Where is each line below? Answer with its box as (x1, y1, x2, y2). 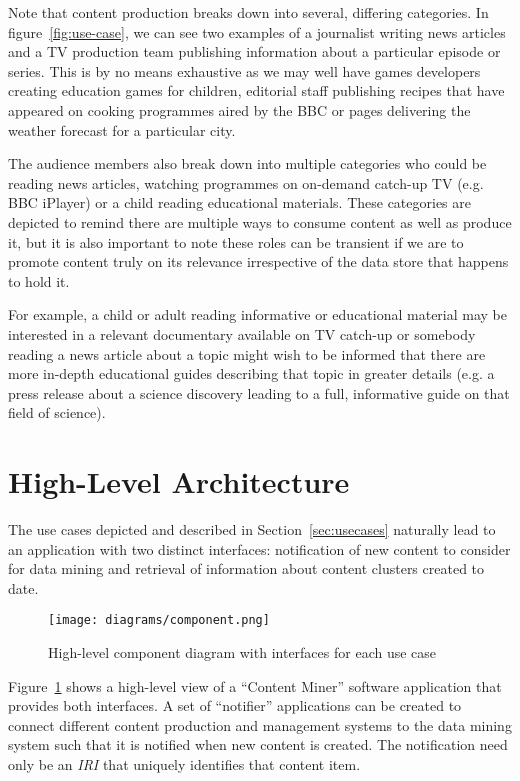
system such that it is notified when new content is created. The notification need (8, 734, 508, 755)
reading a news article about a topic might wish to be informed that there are (8, 343, 486, 364)
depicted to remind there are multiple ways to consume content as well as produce (8, 211, 512, 232)
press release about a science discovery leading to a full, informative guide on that (8, 382, 510, 403)
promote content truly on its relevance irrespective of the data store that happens (8, 251, 509, 272)
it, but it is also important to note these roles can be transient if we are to (8, 231, 464, 252)
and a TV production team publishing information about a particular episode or (8, 41, 501, 62)
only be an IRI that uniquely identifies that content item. (8, 754, 361, 774)
